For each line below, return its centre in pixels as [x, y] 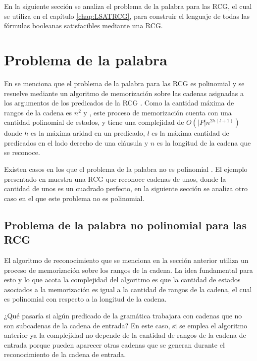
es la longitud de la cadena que [204, 142]
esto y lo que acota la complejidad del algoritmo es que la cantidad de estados [122, 280]
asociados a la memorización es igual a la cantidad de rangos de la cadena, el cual [128, 289]
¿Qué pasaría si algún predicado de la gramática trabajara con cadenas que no [123, 315]
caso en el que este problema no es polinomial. [74, 198]
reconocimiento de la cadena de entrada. [65, 354]
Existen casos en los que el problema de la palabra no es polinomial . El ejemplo [126, 169]
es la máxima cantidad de [190, 133]
